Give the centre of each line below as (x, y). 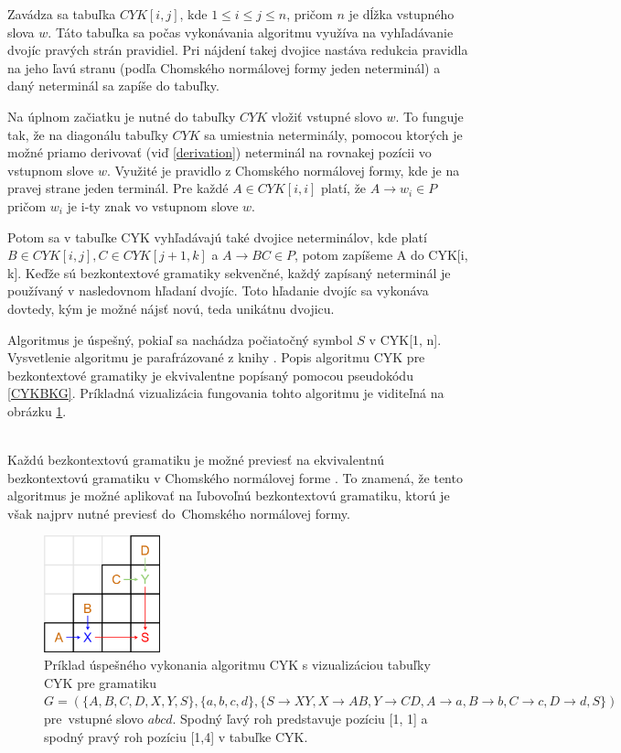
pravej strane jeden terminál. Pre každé (118, 188)
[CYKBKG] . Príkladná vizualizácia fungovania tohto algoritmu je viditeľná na (226, 393)
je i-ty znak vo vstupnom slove (153, 205)
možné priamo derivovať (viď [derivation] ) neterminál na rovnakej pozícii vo (219, 152)
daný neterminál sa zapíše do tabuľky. (113, 86)
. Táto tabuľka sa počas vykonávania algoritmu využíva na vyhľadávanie (251, 32)
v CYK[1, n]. (405, 339)
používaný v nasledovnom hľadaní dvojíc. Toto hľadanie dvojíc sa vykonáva (218, 290)
